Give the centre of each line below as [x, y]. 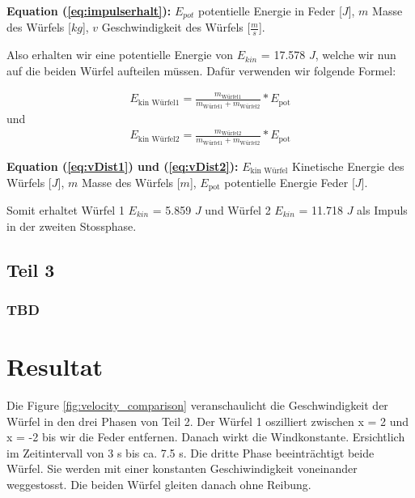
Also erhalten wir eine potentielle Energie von [120, 55]
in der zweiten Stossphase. [72, 226]
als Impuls [382, 210]
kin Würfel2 [159, 139]
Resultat [55, 366]
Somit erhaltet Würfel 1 [66, 210]
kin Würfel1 [159, 102]
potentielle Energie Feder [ [290, 182]
